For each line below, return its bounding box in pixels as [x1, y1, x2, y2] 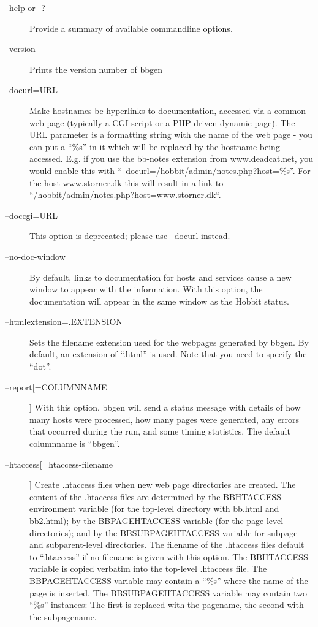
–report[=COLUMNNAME [5, 380, 107, 393]
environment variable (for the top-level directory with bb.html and [29, 502, 279, 515]
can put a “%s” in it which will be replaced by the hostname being [29, 140, 280, 153]
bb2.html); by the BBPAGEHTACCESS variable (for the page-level [29, 514, 284, 526]
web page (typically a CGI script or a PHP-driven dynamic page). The [29, 116, 295, 129]
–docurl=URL [5, 83, 58, 96]
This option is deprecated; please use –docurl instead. [29, 229, 230, 242]
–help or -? [5, 1, 45, 13]
